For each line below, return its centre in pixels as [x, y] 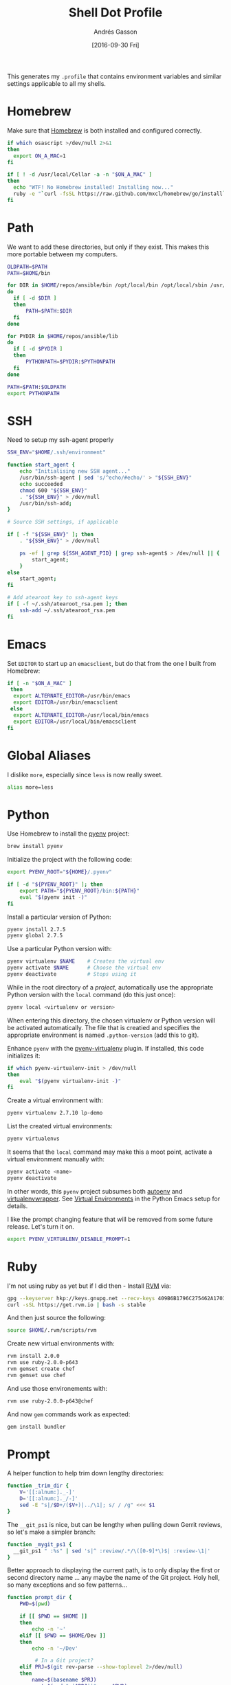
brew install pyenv [35, 847]
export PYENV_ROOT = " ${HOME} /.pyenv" [59, 872]
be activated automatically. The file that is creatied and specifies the [104, 1027]
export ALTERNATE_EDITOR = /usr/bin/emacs [72, 696]
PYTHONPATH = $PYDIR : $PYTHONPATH [70, 362]
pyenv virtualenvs [33, 1139]
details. [18, 1206]
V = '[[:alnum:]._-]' [47, 1493]
